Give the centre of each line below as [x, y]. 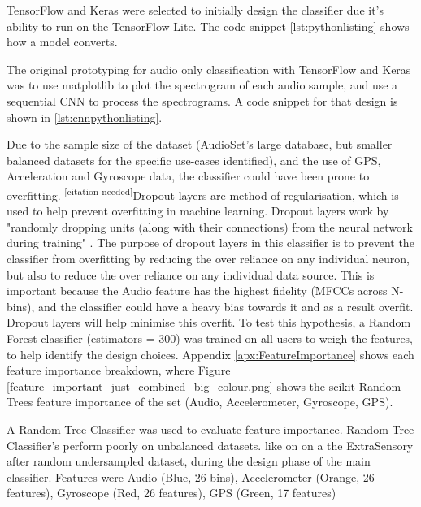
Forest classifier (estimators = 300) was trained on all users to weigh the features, [210, 338]
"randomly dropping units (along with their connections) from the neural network [210, 226]
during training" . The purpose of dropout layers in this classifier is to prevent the [210, 243]
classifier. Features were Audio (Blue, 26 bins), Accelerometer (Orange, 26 [191, 477]
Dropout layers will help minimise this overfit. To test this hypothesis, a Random [209, 322]
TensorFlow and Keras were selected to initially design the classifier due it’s [195, 10]
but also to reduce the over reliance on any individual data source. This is [191, 274]
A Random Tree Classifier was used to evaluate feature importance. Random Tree [210, 429]
